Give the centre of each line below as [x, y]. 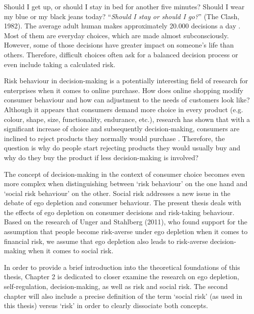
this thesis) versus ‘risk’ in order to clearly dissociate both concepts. [106, 305]
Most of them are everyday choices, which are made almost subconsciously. [116, 35]
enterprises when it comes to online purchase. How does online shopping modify [124, 90]
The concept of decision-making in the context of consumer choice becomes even [125, 174]
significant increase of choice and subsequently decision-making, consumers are [122, 129]
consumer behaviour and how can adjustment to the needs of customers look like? [127, 100]
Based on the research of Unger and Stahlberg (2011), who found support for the [126, 222]
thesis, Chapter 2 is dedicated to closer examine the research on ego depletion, [122, 277]
